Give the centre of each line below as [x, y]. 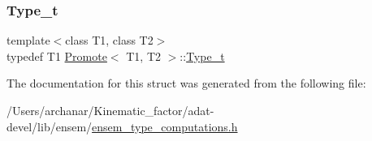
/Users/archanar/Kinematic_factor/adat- [110, 110]
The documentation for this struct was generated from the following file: [186, 83]
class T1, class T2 [109, 40]
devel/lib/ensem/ [50, 126]
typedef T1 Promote [57, 56]
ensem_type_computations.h [165, 126]
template [28, 40]
